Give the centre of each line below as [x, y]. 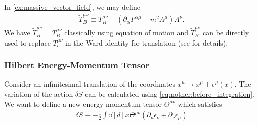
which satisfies [200, 103]
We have [17, 33]
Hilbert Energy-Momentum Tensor [77, 65]
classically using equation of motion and [126, 33]
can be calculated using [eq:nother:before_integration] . [170, 94]
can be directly [226, 33]
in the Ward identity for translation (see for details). [146, 42]
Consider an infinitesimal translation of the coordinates [90, 84]
